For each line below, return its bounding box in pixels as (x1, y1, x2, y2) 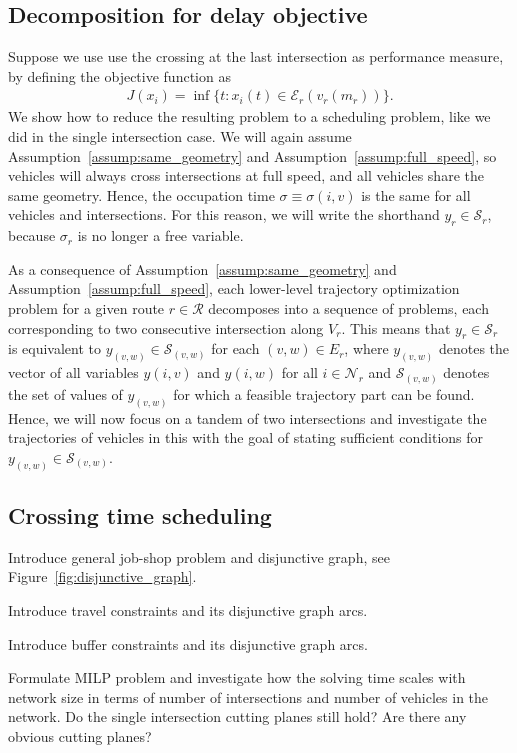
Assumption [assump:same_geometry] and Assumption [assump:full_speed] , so (8, 145, 497, 166)
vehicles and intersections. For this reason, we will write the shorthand (8, 204, 440, 225)
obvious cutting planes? (8, 726, 152, 746)
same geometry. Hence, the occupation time (8, 184, 275, 205)
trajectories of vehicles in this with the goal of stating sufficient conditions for (8, 427, 484, 448)
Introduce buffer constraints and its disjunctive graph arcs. (8, 633, 368, 654)
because (8, 225, 56, 246)
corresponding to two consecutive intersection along (8, 317, 324, 338)
